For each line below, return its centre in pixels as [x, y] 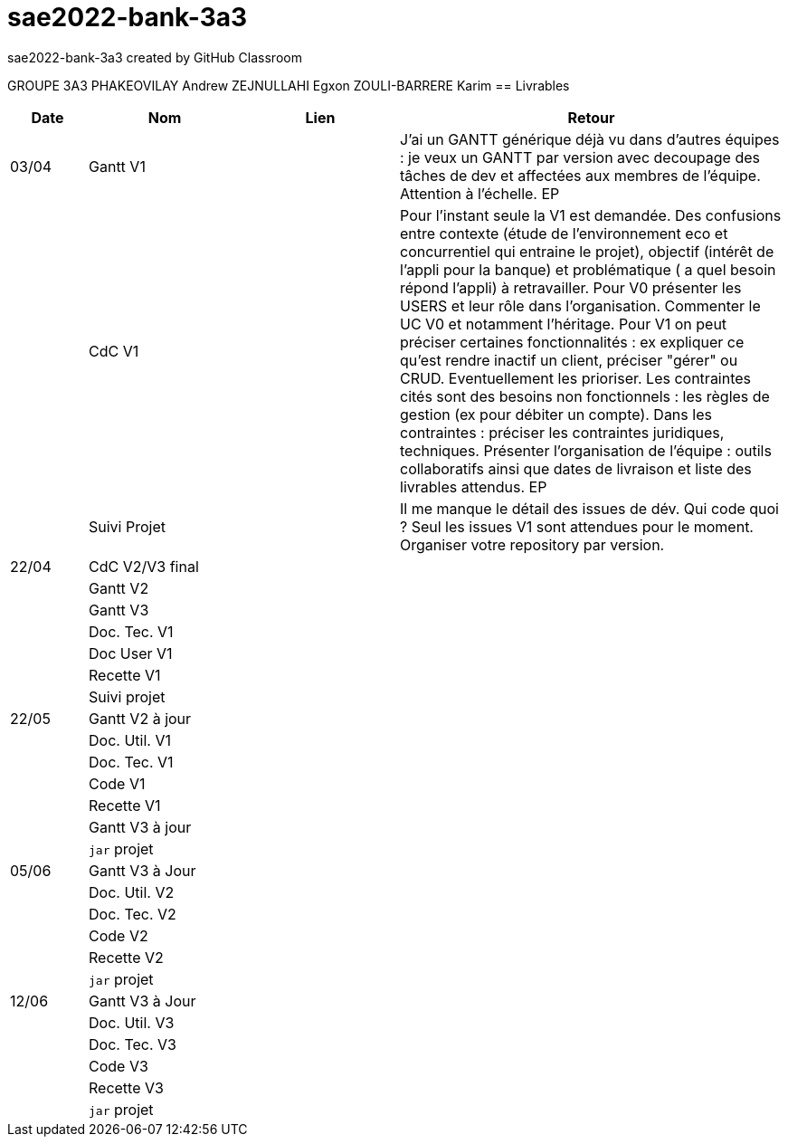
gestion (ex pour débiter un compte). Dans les [556, 414]
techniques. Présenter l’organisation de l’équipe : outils [586, 450]
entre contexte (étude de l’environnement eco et [564, 233]
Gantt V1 [117, 166]
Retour [591, 117]
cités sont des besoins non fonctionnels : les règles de [585, 396]
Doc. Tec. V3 [133, 1044]
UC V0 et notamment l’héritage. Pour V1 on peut [564, 324]
